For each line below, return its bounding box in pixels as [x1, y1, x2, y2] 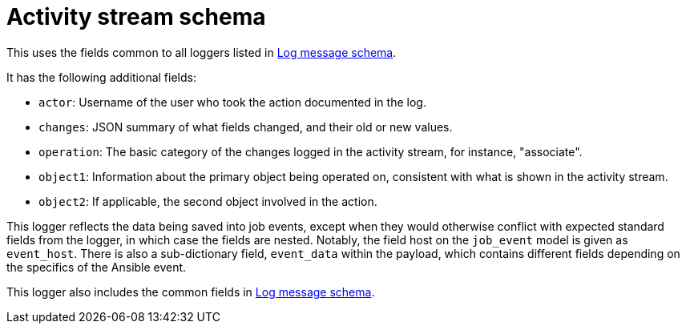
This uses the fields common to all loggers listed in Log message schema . [6, 45, 397, 59]
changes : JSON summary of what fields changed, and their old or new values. [38, 119, 453, 134]
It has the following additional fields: [6, 70, 196, 84]
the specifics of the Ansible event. [6, 260, 187, 274]
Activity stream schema [6, 3, 266, 30]
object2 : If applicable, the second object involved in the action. [38, 194, 377, 208]
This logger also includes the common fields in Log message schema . [6, 284, 375, 299]
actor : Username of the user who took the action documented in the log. [38, 95, 426, 109]
